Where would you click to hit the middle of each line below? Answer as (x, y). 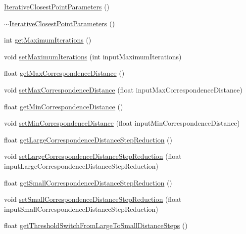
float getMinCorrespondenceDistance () (64, 106)
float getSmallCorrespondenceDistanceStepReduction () (88, 182)
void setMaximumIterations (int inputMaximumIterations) (93, 56)
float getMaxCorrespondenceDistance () (64, 73)
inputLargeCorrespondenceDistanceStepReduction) (81, 165)
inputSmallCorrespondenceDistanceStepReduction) (81, 209)
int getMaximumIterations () (48, 40)
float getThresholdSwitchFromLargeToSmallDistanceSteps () (96, 225)
